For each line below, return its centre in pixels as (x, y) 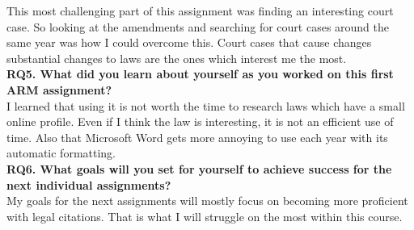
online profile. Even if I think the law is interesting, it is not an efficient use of (200, 121)
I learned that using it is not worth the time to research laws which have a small (206, 105)
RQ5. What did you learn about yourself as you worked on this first (200, 74)
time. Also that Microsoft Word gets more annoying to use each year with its (197, 137)
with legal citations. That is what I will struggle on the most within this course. (205, 216)
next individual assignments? (89, 184)
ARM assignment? (59, 89)
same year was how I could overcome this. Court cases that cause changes (189, 42)
